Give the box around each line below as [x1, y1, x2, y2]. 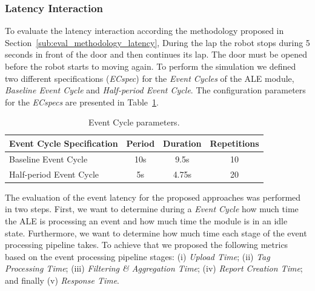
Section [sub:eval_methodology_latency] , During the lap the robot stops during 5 [5, 36, 310, 48]
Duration [163, 136, 202, 149]
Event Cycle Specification [9, 136, 118, 149]
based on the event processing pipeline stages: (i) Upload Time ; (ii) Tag [5, 250, 270, 263]
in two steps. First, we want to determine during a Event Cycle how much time [5, 202, 299, 215]
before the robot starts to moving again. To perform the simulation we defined [5, 60, 296, 72]
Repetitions [210, 136, 259, 149]
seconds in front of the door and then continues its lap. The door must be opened [5, 48, 308, 61]
